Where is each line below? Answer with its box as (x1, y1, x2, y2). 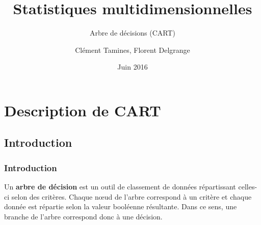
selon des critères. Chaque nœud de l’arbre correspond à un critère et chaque (11, 191, 252, 202)
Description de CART (4, 100, 161, 120)
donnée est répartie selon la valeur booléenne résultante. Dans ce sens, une (4, 201, 237, 212)
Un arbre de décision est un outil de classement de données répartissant (4, 181, 236, 192)
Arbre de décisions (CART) (89, 27, 176, 38)
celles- (238, 181, 257, 192)
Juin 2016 (117, 61, 148, 72)
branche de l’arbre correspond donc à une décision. (4, 211, 163, 221)
